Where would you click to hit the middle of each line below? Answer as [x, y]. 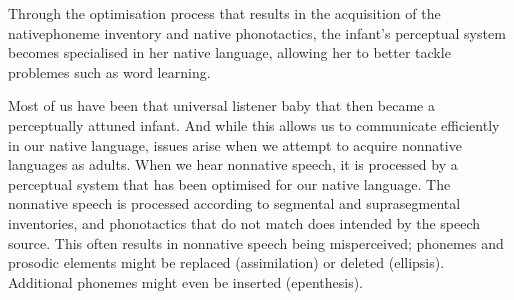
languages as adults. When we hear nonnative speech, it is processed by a [233, 164]
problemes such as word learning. [109, 71]
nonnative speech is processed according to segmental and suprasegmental [234, 203]
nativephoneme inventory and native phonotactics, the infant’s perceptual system [257, 32]
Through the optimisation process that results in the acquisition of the [224, 13]
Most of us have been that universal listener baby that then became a [221, 105]
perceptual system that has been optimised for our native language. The [229, 183]
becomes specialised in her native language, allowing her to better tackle [229, 52]
